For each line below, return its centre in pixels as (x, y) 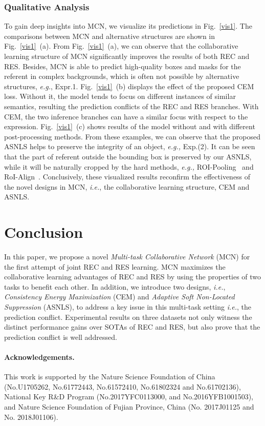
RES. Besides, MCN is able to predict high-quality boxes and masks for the (123, 66)
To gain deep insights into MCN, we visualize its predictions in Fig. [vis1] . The (128, 26)
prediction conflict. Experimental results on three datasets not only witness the (128, 317)
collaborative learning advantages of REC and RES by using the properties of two (133, 277)
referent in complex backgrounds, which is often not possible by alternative (122, 76)
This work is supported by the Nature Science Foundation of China (110, 377)
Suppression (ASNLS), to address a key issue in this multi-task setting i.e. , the (128, 307)
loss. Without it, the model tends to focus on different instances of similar (120, 96)
